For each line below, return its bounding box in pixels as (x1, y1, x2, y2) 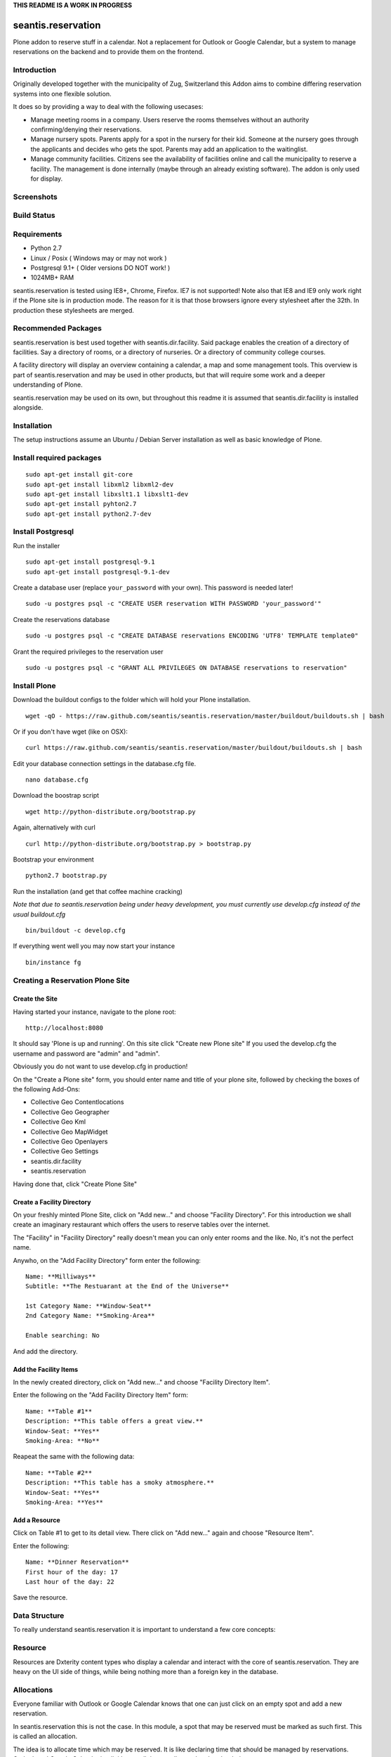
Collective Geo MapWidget (30, 1127, 108, 1136)
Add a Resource (13, 1515, 60, 1524)
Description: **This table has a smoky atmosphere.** (25, 1479, 214, 1486)
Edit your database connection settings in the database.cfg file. (13, 759, 197, 767)
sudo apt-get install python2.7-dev (25, 510, 152, 518)
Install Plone (13, 680, 56, 690)
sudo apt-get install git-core (25, 471, 133, 479)
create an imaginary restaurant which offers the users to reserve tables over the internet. (13, 1220, 270, 1229)
